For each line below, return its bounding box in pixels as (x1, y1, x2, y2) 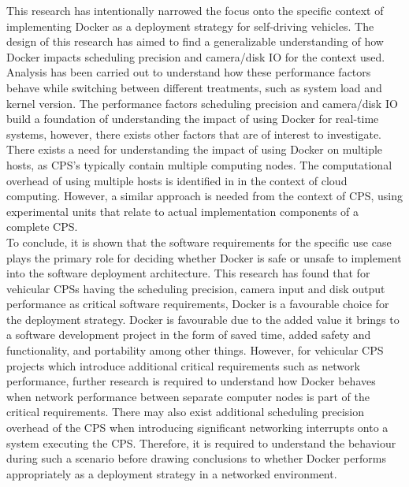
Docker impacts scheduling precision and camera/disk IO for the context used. (6, 48, 385, 65)
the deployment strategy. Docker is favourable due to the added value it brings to (6, 310, 400, 327)
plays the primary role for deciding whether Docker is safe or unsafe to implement (6, 249, 402, 266)
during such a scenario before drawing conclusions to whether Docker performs (6, 450, 386, 467)
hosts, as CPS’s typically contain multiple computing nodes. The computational (6, 156, 392, 173)
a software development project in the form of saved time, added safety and (6, 326, 371, 343)
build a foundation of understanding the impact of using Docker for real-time (6, 110, 379, 127)
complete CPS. (6, 218, 78, 235)
